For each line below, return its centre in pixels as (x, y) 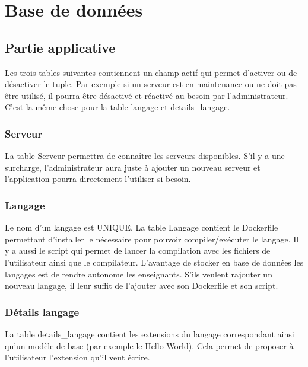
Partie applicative (60, 47)
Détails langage (42, 312)
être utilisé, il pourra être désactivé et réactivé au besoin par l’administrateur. (147, 95)
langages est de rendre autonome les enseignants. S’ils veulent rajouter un (139, 274)
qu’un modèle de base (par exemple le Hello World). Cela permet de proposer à (149, 345)
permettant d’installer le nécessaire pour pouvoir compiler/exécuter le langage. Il (152, 239)
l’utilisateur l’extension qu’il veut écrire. (77, 357)
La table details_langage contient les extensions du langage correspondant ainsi (150, 334)
